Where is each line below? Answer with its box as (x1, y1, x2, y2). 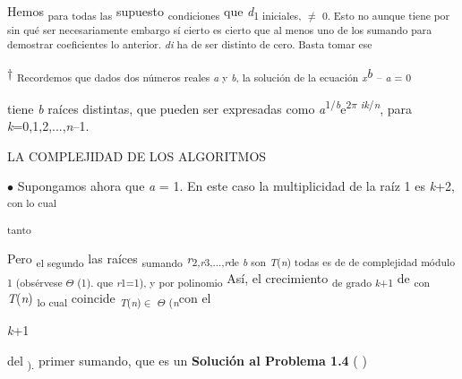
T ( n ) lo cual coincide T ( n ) (7, 288, 141, 309)
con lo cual (7, 194, 57, 210)
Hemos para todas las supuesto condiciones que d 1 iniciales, (7, 2, 302, 22)
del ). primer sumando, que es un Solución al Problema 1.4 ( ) (7, 350, 367, 372)
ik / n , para (360, 96, 413, 117)
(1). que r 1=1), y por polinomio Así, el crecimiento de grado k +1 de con (77, 268, 430, 289)
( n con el (168, 288, 211, 309)
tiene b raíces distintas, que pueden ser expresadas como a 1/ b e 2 (7, 96, 352, 117)
